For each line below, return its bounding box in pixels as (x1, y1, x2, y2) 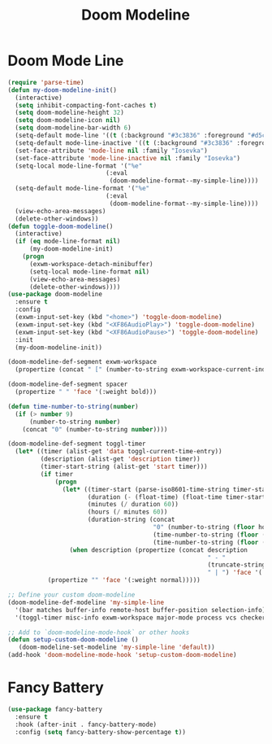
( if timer (40, 470, 74, 478)
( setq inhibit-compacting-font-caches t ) (15, 101, 158, 109)
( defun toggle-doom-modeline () (7, 222, 114, 230)
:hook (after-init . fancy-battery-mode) (15, 720, 158, 729)
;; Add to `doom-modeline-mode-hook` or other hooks (7, 628, 190, 637)
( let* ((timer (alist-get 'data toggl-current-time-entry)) (15, 448, 222, 456)
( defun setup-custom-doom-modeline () (7, 636, 139, 644)
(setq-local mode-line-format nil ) (28, 267, 150, 276)
